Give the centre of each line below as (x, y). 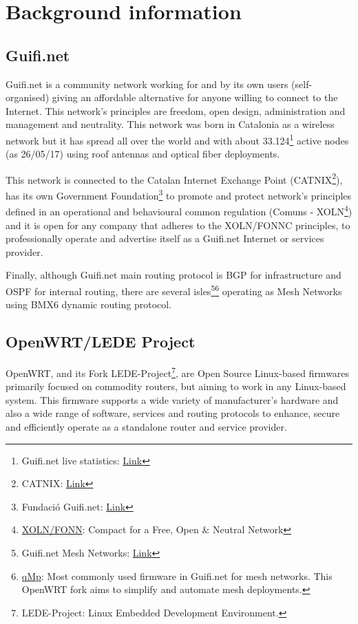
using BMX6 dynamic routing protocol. (89, 304)
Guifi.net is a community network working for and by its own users (147, 84)
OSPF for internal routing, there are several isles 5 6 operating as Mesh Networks (174, 290)
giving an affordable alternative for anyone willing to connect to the (195, 97)
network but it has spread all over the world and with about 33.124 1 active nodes (177, 139)
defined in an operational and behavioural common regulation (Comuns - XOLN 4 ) (179, 210)
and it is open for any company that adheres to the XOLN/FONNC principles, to (178, 225)
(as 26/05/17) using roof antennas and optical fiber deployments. (143, 154)
